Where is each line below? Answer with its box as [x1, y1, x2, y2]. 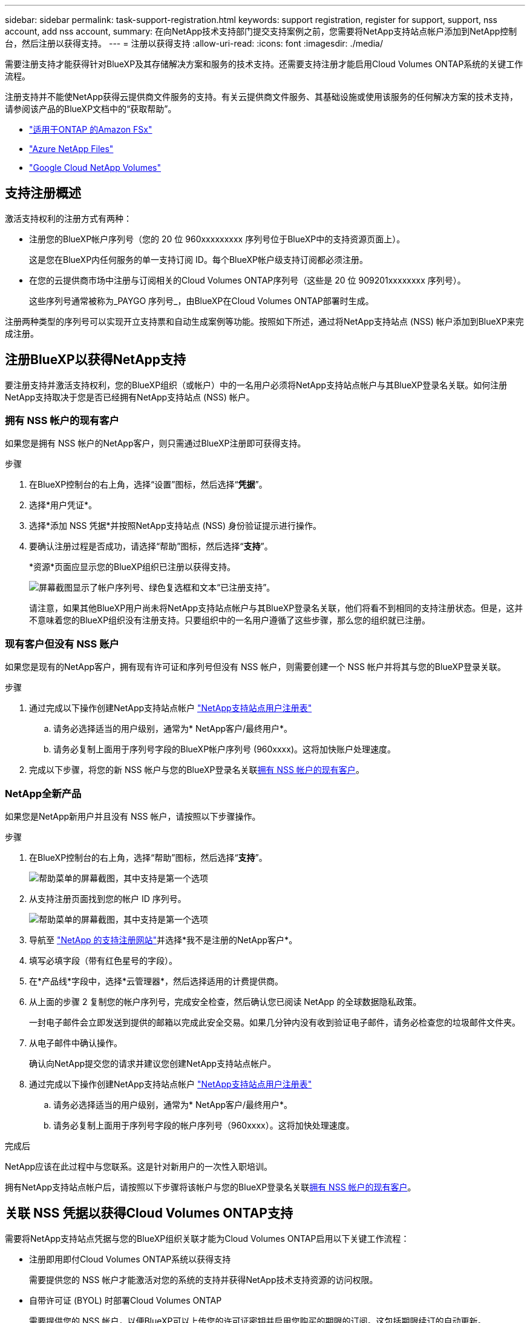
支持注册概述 [5, 185, 81, 201]
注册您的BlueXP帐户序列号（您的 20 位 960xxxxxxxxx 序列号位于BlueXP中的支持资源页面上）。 [29, 233, 405, 244]
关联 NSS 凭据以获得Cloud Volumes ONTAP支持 [5, 1205, 293, 1221]
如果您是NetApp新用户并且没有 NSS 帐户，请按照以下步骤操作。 [5, 811, 261, 821]
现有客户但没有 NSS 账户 [5, 637, 119, 650]
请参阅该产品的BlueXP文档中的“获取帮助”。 [5, 104, 177, 114]
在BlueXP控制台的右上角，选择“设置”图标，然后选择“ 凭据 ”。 [29, 479, 267, 490]
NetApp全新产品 [5, 787, 82, 800]
